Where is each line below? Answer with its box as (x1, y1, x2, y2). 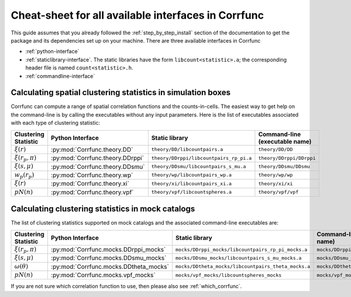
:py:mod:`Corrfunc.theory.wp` (50, 171, 133, 179)
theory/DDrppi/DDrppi (258, 155, 316, 161)
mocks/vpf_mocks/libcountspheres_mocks (175, 272, 282, 278)
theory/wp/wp (258, 172, 293, 178)
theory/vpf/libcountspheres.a (151, 189, 232, 195)
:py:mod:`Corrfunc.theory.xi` (50, 180, 130, 188)
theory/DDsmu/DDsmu (258, 163, 310, 170)
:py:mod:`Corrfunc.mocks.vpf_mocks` (50, 271, 156, 279)
